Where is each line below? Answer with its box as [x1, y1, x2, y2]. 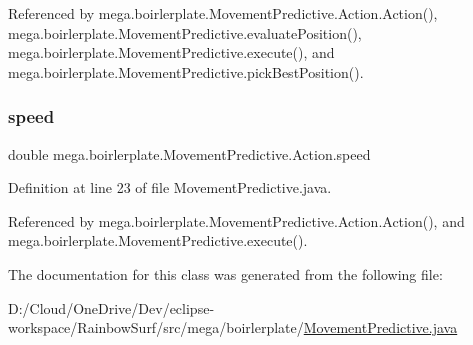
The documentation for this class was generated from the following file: [8, 263, 443, 284]
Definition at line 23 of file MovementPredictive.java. [8, 177, 332, 198]
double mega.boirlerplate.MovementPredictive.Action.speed [8, 143, 371, 164]
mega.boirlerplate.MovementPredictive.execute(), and [8, 42, 335, 63]
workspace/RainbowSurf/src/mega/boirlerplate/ [8, 317, 304, 338]
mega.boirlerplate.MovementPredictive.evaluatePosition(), [8, 22, 362, 43]
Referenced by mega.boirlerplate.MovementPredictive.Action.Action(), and [8, 210, 465, 231]
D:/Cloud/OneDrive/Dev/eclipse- [8, 297, 215, 318]
